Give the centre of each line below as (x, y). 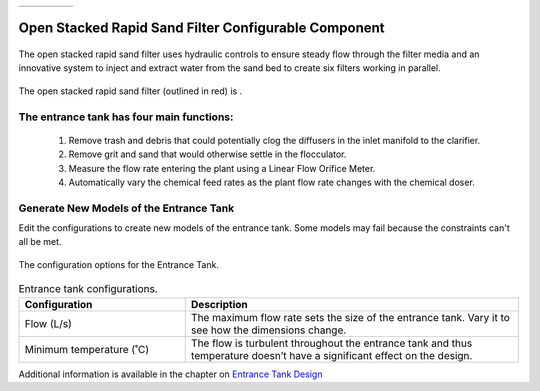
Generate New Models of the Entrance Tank (126, 208)
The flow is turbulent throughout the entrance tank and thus (331, 343)
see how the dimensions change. (268, 330)
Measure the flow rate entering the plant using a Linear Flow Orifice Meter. (222, 168)
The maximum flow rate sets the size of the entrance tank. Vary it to (350, 317)
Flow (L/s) (48, 323)
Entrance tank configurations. (88, 289)
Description (219, 304)
